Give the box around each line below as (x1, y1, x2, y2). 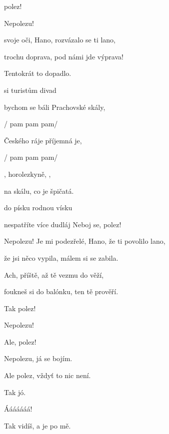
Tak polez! (4, 303, 36, 313)
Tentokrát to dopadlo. (4, 68, 71, 78)
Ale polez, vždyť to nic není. (4, 370, 91, 381)
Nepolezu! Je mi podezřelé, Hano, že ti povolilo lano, (4, 236, 165, 246)
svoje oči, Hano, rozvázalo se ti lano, (4, 34, 116, 45)
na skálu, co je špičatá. (4, 185, 74, 196)
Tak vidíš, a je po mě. (4, 420, 71, 431)
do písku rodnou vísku (4, 202, 72, 213)
